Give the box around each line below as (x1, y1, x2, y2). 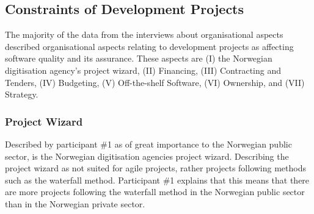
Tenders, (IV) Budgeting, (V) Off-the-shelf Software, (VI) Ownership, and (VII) (5, 76, 305, 88)
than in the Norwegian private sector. (5, 197, 145, 210)
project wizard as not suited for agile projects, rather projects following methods (5, 162, 307, 174)
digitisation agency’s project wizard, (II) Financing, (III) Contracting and (5, 63, 282, 76)
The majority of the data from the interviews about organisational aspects (5, 28, 283, 41)
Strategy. (5, 88, 38, 101)
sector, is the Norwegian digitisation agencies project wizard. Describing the (5, 149, 289, 162)
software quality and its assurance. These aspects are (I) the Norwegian (5, 52, 272, 65)
